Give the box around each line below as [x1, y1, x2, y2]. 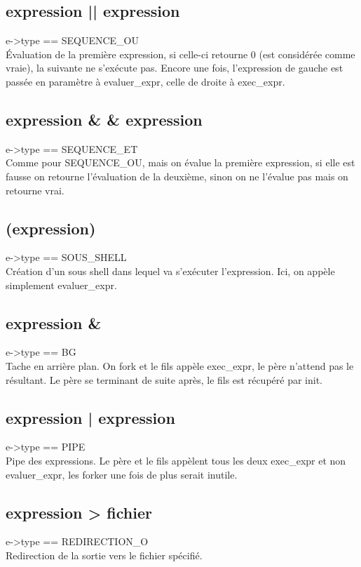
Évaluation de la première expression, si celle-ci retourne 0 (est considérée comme [6, 46, 355, 61]
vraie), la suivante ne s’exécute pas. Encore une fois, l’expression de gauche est [6, 60, 343, 75]
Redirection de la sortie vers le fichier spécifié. [6, 547, 203, 562]
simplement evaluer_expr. [6, 277, 117, 292]
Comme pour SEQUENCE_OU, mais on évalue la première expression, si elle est [6, 155, 355, 170]
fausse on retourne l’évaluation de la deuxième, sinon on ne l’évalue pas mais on [6, 168, 348, 183]
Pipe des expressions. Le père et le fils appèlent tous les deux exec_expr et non [6, 453, 346, 467]
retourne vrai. [6, 182, 64, 197]
